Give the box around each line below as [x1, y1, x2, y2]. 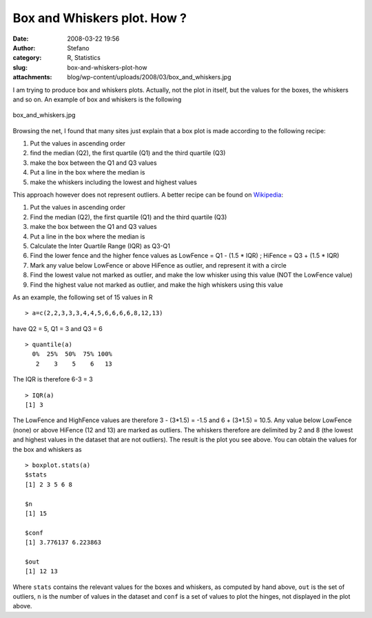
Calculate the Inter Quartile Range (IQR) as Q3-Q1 [30, 241, 170, 250]
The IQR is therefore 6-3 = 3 [12, 375, 93, 383]
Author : [12, 43, 36, 52]
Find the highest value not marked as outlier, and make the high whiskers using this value [30, 280, 284, 289]
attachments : [12, 73, 52, 81]
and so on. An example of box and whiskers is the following [12, 95, 182, 103]
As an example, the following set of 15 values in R [12, 293, 153, 301]
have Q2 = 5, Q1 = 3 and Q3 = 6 [12, 324, 103, 332]
